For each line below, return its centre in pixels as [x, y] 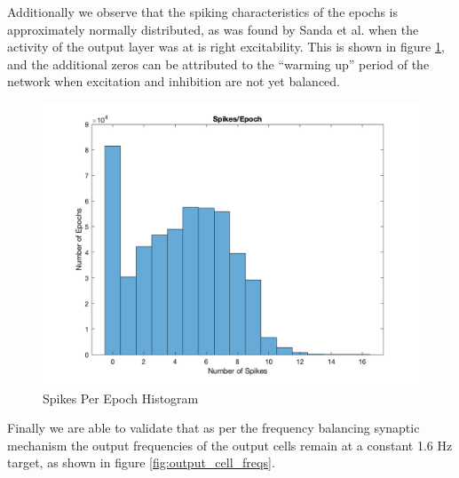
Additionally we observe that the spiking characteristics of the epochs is [203, 12]
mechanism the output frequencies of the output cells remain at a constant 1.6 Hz [230, 445]
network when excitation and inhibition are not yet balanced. [174, 81]
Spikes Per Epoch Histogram [121, 398]
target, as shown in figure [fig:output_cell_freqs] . [141, 462]
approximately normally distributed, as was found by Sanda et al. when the [213, 29]
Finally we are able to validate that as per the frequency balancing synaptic [214, 428]
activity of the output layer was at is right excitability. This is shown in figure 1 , [226, 47]
